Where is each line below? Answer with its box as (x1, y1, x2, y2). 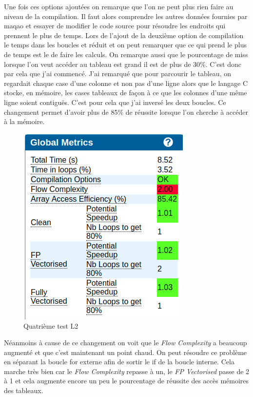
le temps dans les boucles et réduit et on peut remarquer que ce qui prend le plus (4, 40, 247, 50)
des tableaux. (4, 385, 43, 395)
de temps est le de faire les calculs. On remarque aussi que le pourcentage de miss (4, 49, 248, 59)
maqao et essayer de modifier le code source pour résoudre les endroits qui (4, 21, 226, 31)
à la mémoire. (4, 116, 45, 126)
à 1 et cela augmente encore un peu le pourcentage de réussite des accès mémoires (4, 376, 249, 386)
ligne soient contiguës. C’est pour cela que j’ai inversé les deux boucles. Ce (4, 97, 226, 107)
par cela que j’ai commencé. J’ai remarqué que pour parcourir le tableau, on (4, 68, 231, 79)
